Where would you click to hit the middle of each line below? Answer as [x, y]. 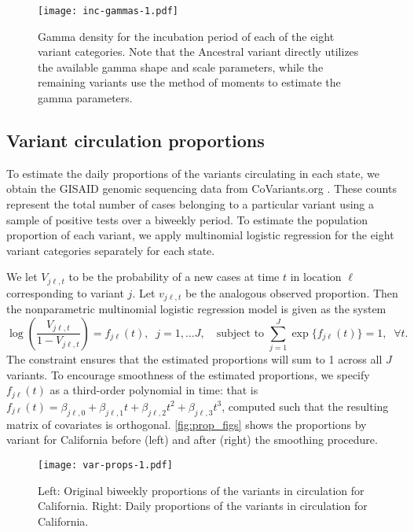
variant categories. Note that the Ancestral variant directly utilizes [198, 52]
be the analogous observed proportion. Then [291, 292]
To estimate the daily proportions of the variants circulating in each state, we [193, 173]
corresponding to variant [65, 292]
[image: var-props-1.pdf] [105, 465]
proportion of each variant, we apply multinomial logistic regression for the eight [200, 235]
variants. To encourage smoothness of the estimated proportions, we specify [188, 374]
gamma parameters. [85, 98]
